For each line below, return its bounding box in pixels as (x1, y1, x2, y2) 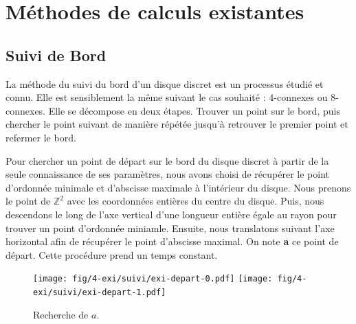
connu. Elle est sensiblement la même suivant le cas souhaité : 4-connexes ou (5, 90, 328, 104)
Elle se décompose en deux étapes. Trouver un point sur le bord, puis (48, 103, 340, 117)
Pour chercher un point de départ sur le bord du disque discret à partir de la (5, 153, 329, 167)
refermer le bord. (5, 130, 76, 144)
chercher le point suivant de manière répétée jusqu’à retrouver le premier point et (5, 117, 348, 131)
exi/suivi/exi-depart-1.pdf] (33, 287, 166, 297)
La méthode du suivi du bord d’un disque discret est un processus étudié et (5, 76, 324, 91)
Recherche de (33, 307, 89, 321)
